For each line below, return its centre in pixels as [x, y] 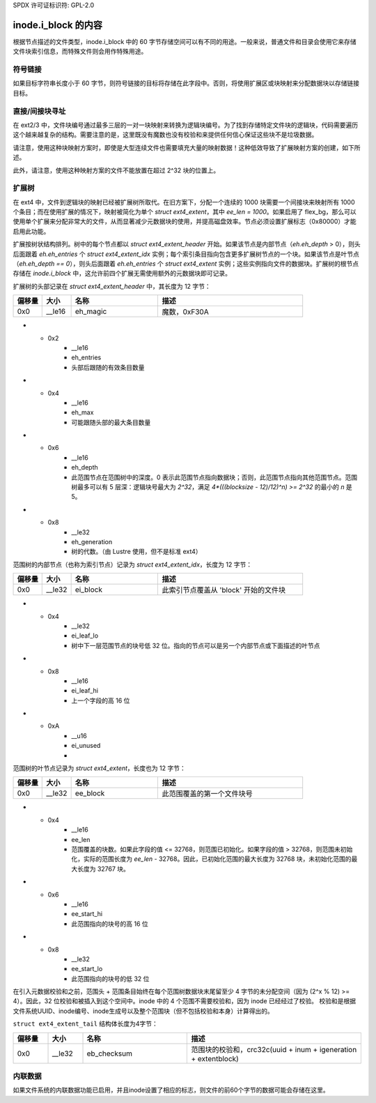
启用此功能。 [31, 231]
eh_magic [91, 312]
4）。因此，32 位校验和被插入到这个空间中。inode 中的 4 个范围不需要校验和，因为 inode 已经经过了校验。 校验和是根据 [185, 1001]
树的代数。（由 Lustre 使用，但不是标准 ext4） [136, 552]
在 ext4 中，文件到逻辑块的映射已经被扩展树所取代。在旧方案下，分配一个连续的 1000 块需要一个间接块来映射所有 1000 [184, 202]
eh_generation [92, 542]
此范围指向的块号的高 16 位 [110, 924]
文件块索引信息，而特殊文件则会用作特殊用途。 [80, 52]
